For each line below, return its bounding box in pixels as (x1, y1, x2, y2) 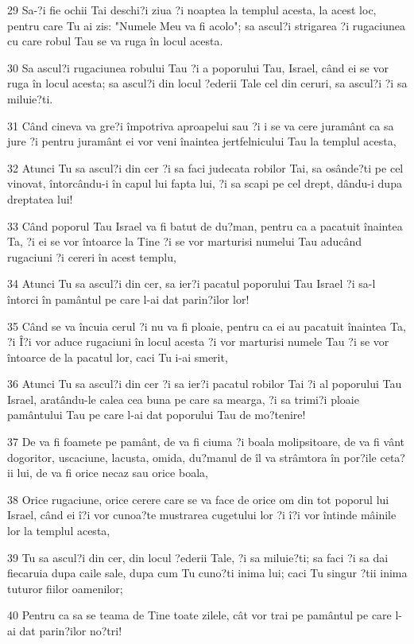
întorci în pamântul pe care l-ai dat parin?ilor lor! (7, 290, 250, 307)
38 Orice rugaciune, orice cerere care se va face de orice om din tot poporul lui (7, 491, 389, 507)
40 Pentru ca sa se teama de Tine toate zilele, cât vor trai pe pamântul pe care (7, 607, 392, 623)
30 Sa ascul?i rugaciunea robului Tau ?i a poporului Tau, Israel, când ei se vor (7, 59, 389, 76)
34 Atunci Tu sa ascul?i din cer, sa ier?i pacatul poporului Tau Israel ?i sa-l (7, 275, 376, 292)
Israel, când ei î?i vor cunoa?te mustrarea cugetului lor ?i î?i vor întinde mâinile (7, 506, 397, 523)
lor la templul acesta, (7, 522, 110, 539)
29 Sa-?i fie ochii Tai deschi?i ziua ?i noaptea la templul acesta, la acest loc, (7, 2, 377, 17)
